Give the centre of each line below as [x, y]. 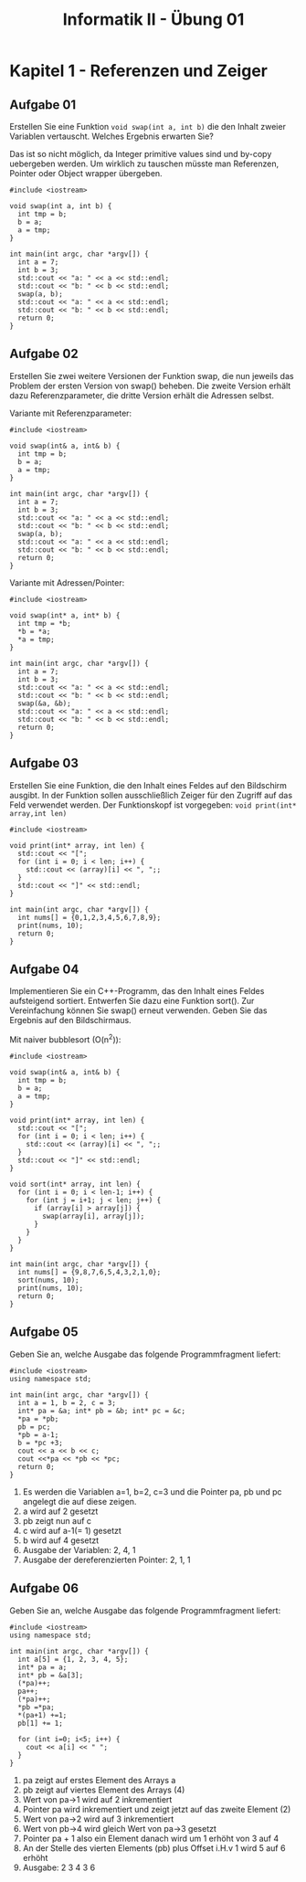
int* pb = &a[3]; [51, 1675]
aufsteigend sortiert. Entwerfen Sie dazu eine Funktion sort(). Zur [132, 1001]
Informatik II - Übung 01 [153, 20]
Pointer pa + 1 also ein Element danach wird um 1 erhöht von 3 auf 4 [151, 1838]
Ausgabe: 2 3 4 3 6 [59, 1867]
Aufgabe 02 [44, 354]
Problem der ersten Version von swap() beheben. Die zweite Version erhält [150, 386]
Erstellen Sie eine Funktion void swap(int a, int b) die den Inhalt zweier [148, 127]
